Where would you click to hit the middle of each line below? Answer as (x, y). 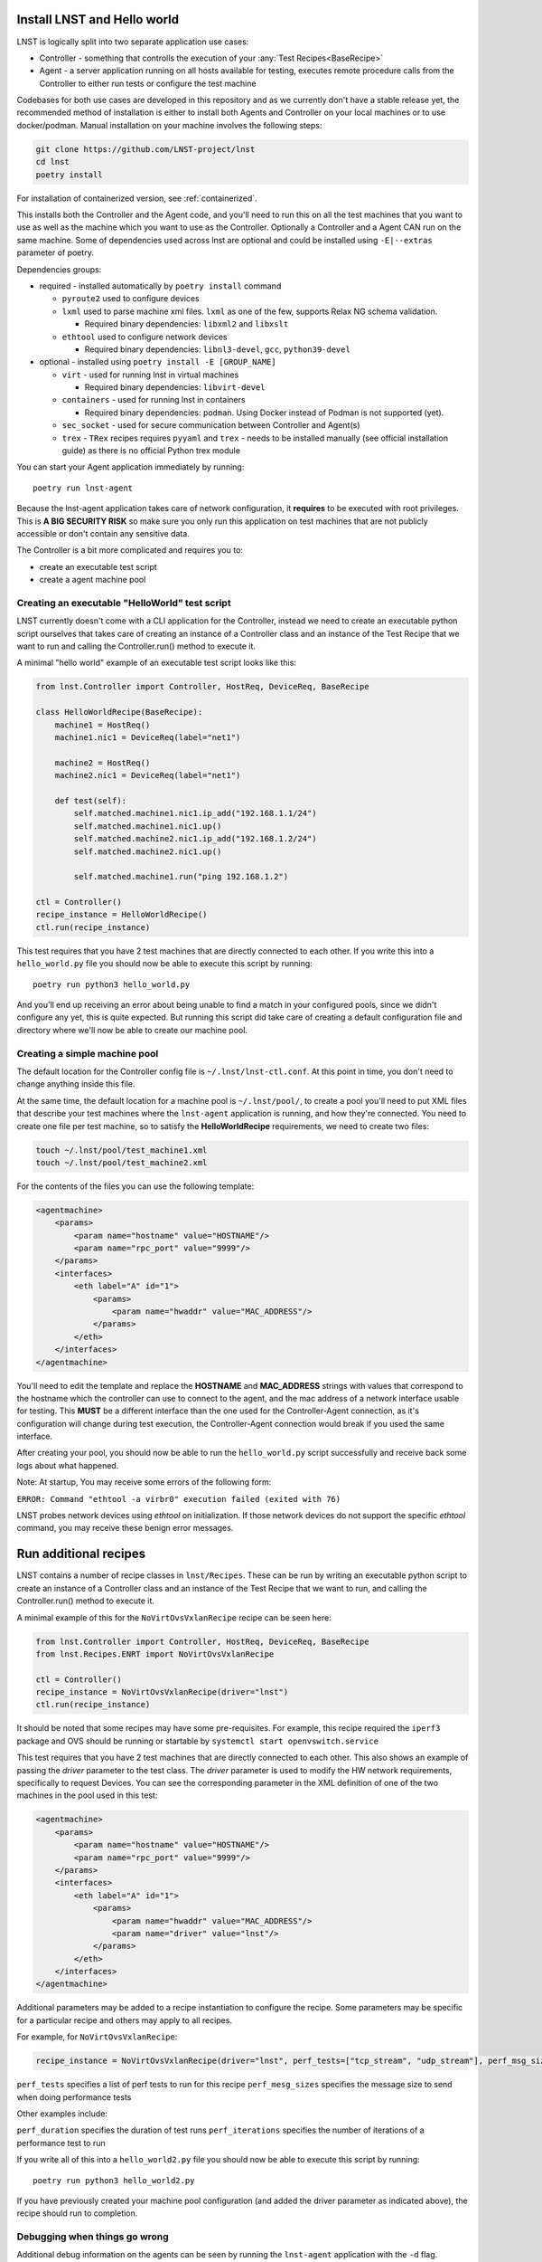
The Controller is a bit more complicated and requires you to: (130, 550)
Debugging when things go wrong (93, 2237)
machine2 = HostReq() (103, 763)
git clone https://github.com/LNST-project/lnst (145, 149)
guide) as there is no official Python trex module (151, 451)
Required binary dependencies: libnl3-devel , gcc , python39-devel (218, 349)
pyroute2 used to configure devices (131, 299)
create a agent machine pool (93, 580)
